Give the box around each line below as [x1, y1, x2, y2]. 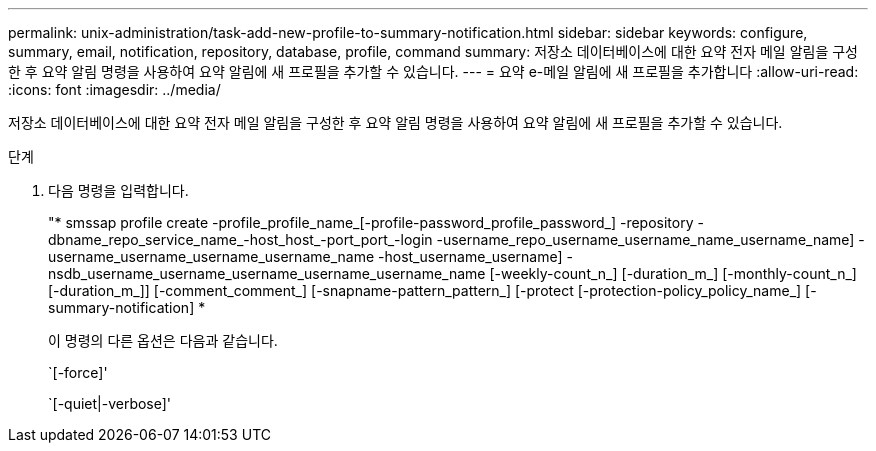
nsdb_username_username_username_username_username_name [48, 265, 486, 282]
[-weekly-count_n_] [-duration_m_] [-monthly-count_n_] [489, 265, 857, 282]
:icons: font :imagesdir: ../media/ [8, 81, 221, 98]
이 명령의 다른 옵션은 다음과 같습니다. [48, 332, 278, 349]
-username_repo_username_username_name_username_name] [436, 231, 855, 248]
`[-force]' [48, 364, 108, 381]
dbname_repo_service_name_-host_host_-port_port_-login [48, 231, 433, 248]
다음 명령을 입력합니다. [48, 182, 189, 199]
